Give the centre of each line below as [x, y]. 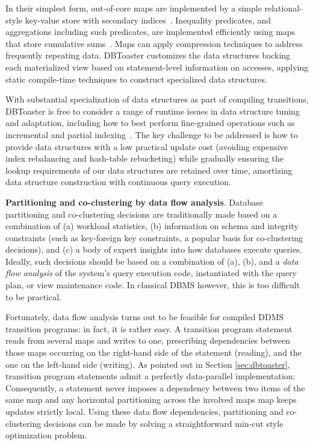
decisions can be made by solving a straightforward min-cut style [163, 423]
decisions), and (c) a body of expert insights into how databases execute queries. [154, 249]
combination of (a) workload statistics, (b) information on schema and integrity [152, 226]
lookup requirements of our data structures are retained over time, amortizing [149, 170]
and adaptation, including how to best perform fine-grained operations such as [150, 123]
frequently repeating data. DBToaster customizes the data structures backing [148, 55]
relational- [283, 8]
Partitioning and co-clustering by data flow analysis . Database [135, 202]
